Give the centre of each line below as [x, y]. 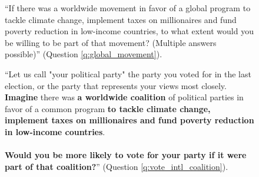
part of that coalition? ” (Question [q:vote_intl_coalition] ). [117, 166]
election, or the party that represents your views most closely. [116, 85]
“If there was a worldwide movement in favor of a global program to [128, 8]
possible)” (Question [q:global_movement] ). [84, 54]
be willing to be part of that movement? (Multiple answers [111, 42]
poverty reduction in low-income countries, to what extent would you [129, 31]
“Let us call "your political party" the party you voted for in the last [128, 73]
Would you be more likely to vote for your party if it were [126, 155]
